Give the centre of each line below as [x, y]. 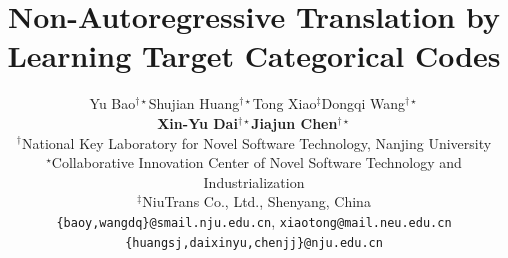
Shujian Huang [194, 103]
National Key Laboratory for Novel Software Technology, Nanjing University [257, 142]
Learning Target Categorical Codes [254, 55]
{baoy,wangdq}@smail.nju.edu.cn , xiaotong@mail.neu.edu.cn [254, 220]
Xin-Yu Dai [197, 122]
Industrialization [254, 181]
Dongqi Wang [363, 103]
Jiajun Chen [294, 122]
